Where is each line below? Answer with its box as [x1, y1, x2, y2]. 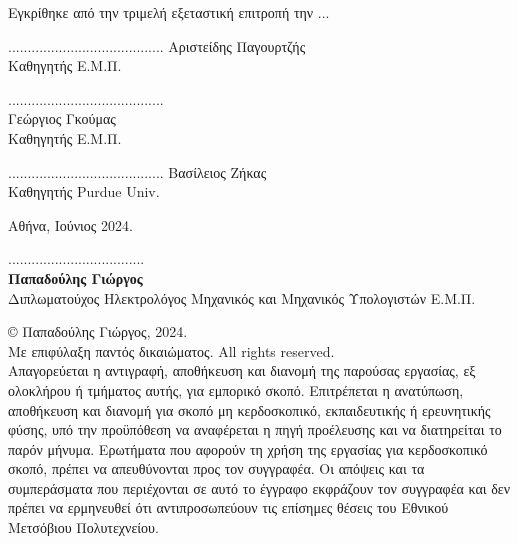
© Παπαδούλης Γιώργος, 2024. [8, 321, 188, 342]
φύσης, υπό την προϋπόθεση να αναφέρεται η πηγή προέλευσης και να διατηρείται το [8, 419, 502, 440]
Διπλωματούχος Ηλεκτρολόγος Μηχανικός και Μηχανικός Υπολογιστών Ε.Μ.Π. [8, 287, 476, 308]
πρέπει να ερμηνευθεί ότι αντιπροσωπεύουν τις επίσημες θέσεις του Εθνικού [8, 497, 449, 518]
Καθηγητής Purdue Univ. [8, 181, 160, 202]
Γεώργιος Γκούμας [8, 108, 116, 129]
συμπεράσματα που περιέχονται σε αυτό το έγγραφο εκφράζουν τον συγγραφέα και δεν [8, 477, 511, 498]
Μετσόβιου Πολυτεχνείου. [8, 517, 159, 538]
